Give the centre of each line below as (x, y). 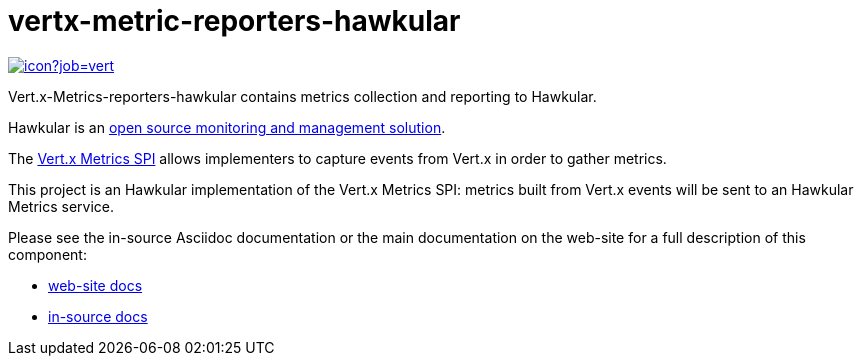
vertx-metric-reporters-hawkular (234, 21)
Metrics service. (61, 206)
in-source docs (98, 316)
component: (47, 254)
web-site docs (95, 285)
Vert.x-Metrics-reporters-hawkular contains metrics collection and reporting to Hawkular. (302, 96)
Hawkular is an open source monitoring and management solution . (227, 127)
